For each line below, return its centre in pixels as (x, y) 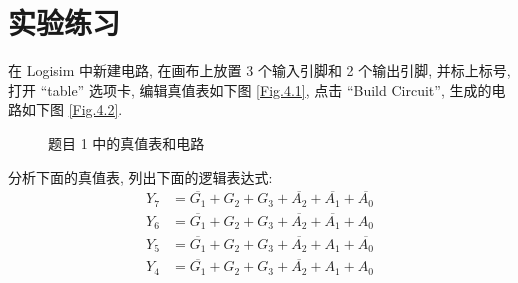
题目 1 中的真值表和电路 (126, 142)
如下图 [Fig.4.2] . (72, 109)
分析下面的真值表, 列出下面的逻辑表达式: (140, 176)
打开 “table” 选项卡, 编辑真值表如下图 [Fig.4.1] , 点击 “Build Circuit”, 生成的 (250, 89)
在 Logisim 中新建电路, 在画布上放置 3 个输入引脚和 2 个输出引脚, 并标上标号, (259, 70)
